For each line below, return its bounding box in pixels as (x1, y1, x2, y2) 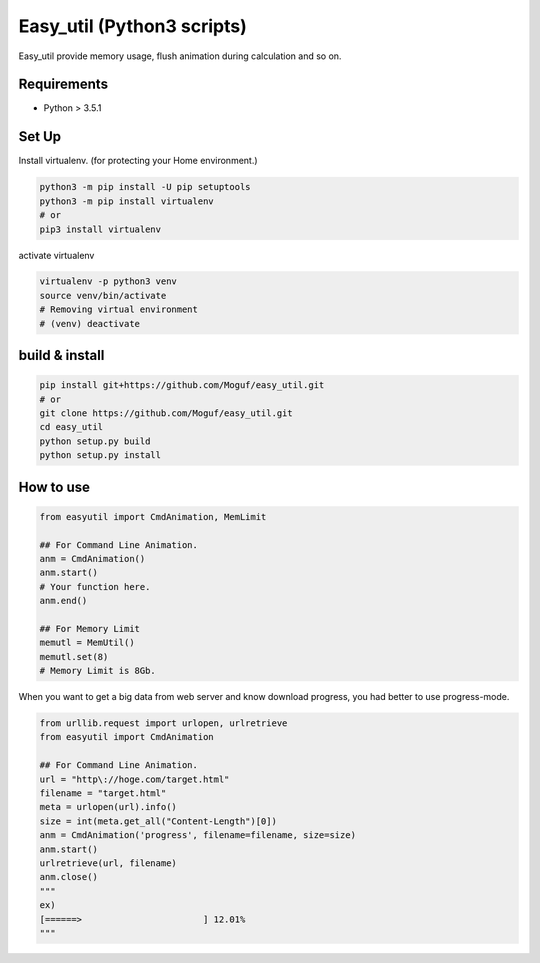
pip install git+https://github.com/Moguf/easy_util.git (39, 380, 325, 391)
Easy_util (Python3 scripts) (18, 15, 247, 37)
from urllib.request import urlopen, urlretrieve (39, 718, 288, 729)
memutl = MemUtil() (39, 637, 135, 649)
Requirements (18, 76, 109, 93)
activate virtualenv (18, 249, 95, 261)
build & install (18, 347, 105, 364)
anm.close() (39, 871, 99, 883)
